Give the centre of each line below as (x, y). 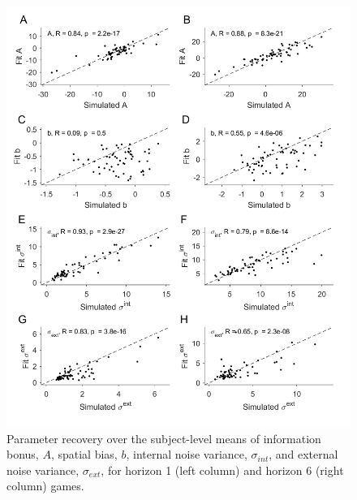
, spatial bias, (84, 454)
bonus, (23, 454)
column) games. (45, 486)
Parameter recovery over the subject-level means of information (164, 438)
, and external (303, 454)
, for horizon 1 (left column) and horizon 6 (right (222, 470)
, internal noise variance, (187, 454)
